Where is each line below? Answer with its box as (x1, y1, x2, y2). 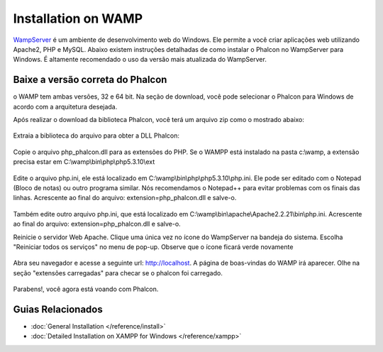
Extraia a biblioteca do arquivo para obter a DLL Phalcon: (13, 131, 180, 140)
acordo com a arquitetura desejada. (13, 102, 118, 111)
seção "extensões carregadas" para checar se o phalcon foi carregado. (13, 268, 223, 277)
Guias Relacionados (13, 303, 103, 315)
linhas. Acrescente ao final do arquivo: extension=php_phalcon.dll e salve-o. (13, 194, 237, 202)
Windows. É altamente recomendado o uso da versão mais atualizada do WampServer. (13, 55, 267, 64)
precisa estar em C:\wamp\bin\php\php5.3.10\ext (13, 158, 155, 166)
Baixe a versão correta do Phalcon (13, 74, 167, 86)
